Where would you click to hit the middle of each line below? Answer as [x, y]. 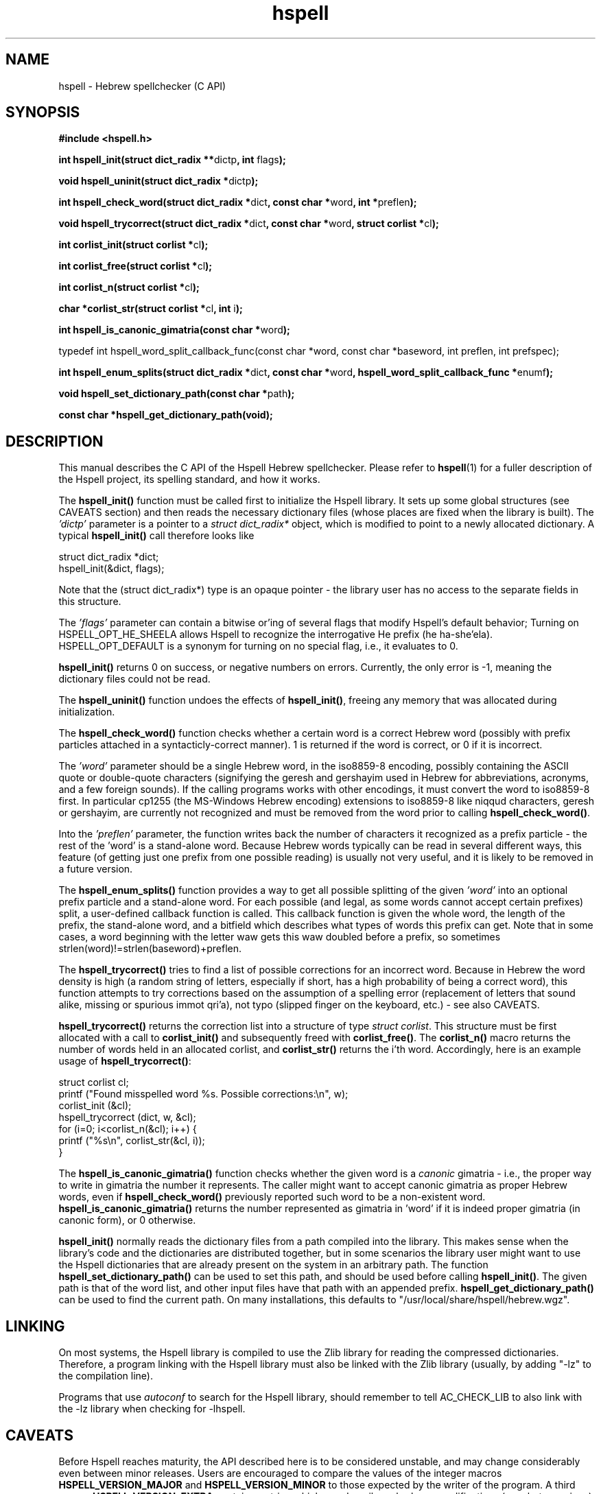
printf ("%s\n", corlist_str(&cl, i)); [132, 1141]
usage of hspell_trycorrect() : [125, 1061]
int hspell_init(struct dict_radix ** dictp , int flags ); [172, 160]
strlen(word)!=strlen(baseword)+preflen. [150, 949]
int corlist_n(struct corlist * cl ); [129, 287]
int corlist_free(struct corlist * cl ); [135, 266]
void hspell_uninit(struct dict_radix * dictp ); [158, 181]
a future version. [96, 869]
